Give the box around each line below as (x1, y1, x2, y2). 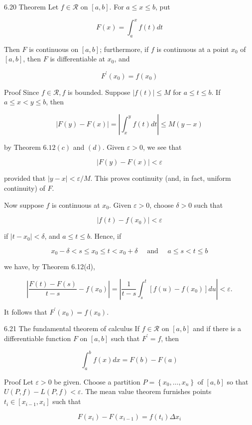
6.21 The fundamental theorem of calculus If (4, 323, 139, 334)
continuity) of (4, 182, 45, 193)
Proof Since (4, 86, 39, 97)
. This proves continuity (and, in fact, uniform (90, 173, 231, 183)
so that (227, 376, 249, 387)
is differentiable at (50, 53, 106, 64)
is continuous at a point (156, 43, 229, 54)
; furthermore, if (100, 43, 149, 54)
